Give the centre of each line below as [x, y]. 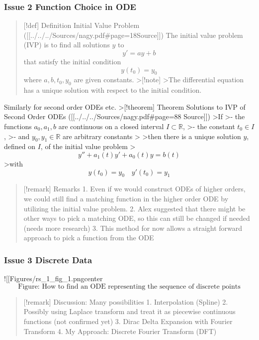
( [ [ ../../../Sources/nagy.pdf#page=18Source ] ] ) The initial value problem [133, 35]
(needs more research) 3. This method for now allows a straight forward [133, 228]
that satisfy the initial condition [72, 61]
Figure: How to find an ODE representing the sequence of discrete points [129, 286]
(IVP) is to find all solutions [67, 45]
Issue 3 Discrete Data [48, 259]
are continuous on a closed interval [111, 126]
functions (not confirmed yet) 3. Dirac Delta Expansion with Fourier [128, 321]
